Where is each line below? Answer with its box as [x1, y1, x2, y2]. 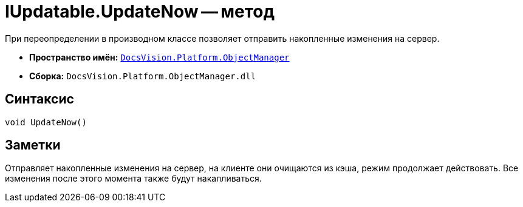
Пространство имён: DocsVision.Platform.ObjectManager [29, 51, 290, 62]
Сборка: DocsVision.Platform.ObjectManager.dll [29, 70, 256, 81]
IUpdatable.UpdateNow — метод [5, 1, 275, 22]
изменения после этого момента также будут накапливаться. [5, 173, 262, 184]
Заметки [5, 137, 61, 153]
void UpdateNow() [5, 117, 87, 127]
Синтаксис [5, 91, 74, 107]
